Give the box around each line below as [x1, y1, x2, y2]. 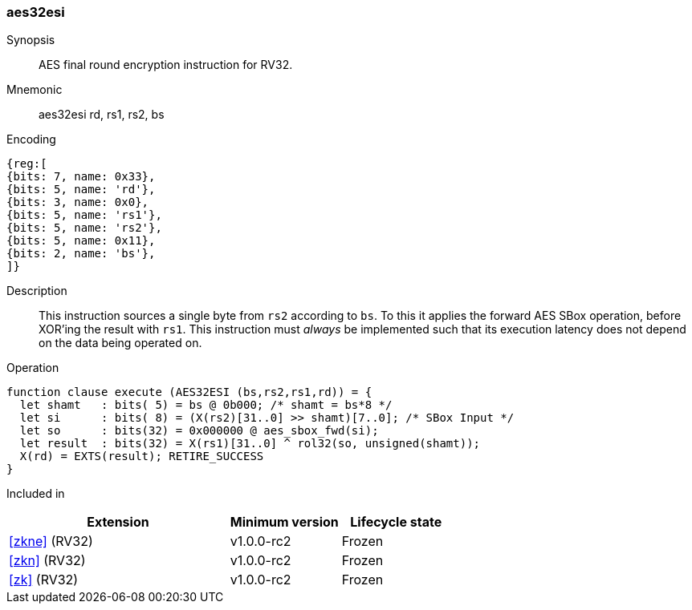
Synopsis [6, 33, 55, 47]
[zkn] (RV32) [9, 552, 86, 569]
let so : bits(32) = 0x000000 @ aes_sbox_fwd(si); [19, 424, 379, 438]
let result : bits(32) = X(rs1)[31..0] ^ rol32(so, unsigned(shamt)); [19, 437, 481, 450]
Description [6, 284, 67, 298]
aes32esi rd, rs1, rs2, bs [39, 107, 165, 122]
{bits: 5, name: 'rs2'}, [6, 221, 162, 235]
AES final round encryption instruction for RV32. [39, 58, 293, 72]
